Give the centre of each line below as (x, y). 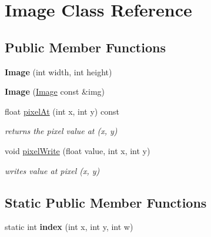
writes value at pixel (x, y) (52, 170)
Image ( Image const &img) (55, 91)
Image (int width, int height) (58, 71)
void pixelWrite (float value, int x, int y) (78, 150)
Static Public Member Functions (106, 202)
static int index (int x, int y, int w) (69, 227)
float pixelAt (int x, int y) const (62, 111)
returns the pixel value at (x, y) (61, 131)
